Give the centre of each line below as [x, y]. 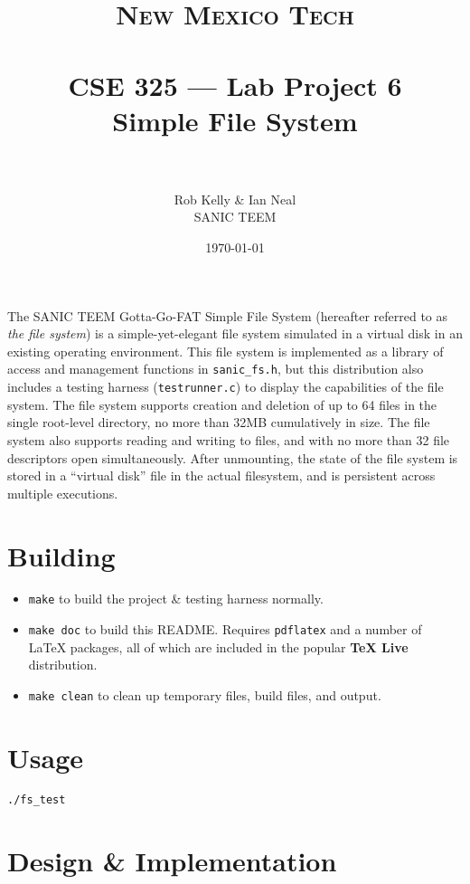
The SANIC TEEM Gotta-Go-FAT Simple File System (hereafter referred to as [228, 315]
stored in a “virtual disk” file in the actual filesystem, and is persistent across [221, 475]
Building [61, 555]
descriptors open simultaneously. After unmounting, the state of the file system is [233, 457]
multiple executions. [63, 493]
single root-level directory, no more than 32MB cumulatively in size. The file [219, 422]
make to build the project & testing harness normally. [176, 599]
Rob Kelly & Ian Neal [235, 199]
